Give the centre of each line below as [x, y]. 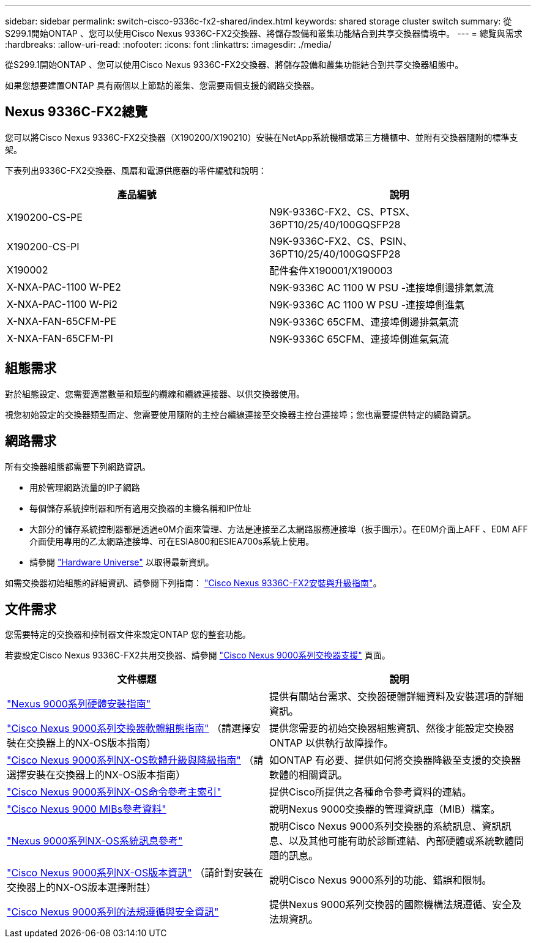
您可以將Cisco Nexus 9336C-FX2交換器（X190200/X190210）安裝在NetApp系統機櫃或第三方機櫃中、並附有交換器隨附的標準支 [262, 137]
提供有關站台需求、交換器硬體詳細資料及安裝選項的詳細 [397, 697]
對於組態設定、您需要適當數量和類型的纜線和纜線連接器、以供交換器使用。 [155, 393]
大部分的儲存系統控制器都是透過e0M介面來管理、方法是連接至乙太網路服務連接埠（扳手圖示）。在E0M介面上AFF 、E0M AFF [279, 529]
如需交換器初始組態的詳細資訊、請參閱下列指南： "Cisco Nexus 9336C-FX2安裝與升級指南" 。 [193, 583]
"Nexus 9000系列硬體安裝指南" [79, 704]
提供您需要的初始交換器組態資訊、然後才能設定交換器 [392, 729]
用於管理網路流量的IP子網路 [85, 487]
